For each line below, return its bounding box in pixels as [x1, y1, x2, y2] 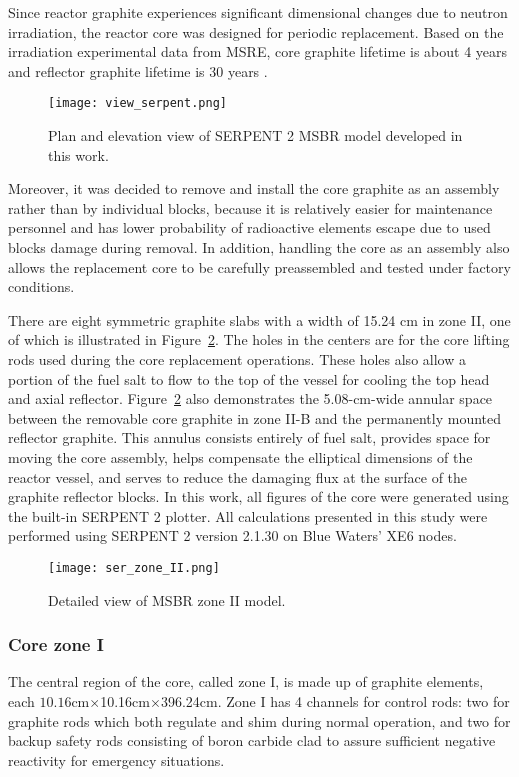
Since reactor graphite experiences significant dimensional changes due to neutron [8, 2, 508, 22]
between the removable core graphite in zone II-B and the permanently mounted [8, 407, 502, 428]
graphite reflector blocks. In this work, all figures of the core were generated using [8, 486, 509, 507]
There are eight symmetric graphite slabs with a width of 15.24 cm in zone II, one [8, 309, 511, 330]
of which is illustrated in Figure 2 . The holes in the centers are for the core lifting [8, 329, 510, 350]
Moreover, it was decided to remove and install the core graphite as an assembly [8, 178, 500, 199]
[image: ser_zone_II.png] [48, 560, 220, 575]
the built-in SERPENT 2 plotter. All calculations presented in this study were [8, 505, 488, 526]
